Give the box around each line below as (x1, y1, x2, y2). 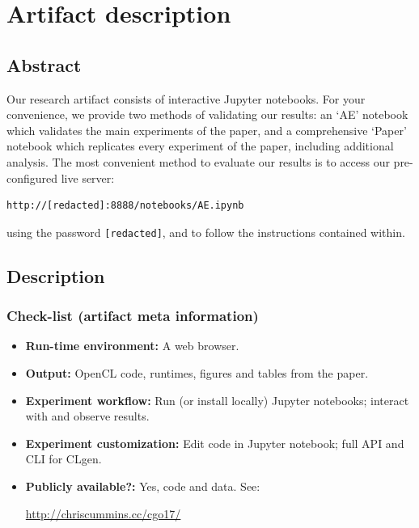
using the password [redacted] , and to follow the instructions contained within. (6, 223, 405, 240)
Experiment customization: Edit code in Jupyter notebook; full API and (25, 434, 404, 451)
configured (6, 169, 58, 186)
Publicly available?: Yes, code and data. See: (25, 477, 260, 494)
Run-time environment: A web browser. (25, 337, 239, 354)
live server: (61, 169, 115, 186)
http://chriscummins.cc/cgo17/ (25, 505, 181, 522)
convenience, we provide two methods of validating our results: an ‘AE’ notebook (6, 106, 408, 123)
